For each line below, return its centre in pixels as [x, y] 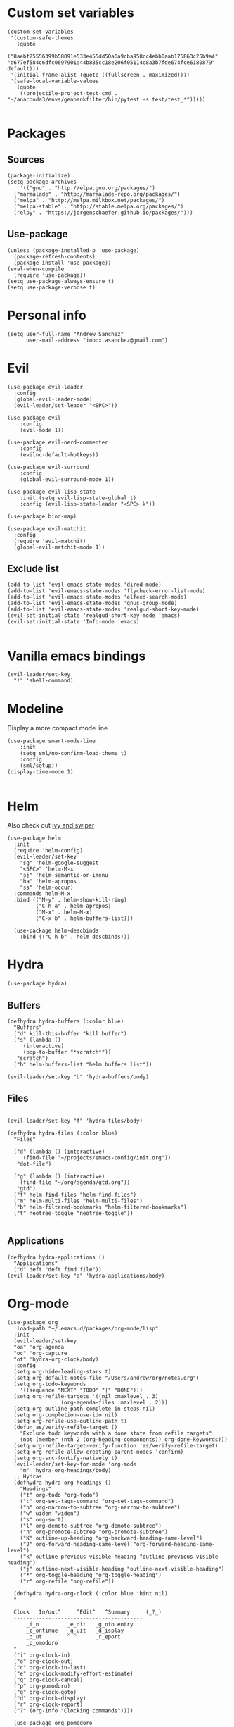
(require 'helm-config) [48, 851]
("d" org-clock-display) [50, 1698]
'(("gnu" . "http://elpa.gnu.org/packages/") [88, 188]
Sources [26, 160]
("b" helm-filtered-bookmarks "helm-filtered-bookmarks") [100, 1207]
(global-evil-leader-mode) [53, 399]
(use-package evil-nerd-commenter [58, 442]
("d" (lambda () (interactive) [59, 1152]
